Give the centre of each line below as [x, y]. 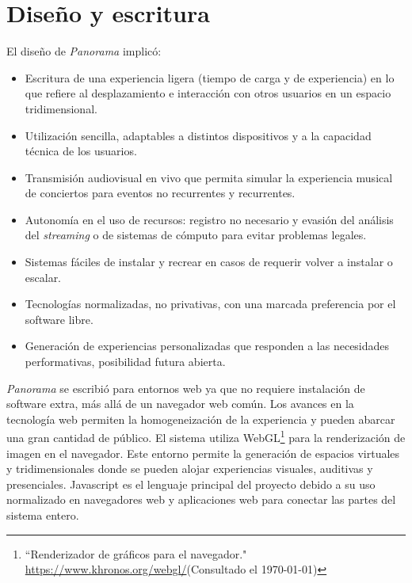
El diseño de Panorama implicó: [84, 51]
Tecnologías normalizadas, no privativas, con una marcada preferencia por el [210, 304]
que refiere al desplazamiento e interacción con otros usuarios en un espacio [208, 93]
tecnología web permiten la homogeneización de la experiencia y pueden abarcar [201, 419]
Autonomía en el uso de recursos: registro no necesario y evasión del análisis [209, 219]
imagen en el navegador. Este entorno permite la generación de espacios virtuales [203, 453]
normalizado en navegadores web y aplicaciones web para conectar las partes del [201, 499]
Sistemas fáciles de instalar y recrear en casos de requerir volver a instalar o [209, 262]
